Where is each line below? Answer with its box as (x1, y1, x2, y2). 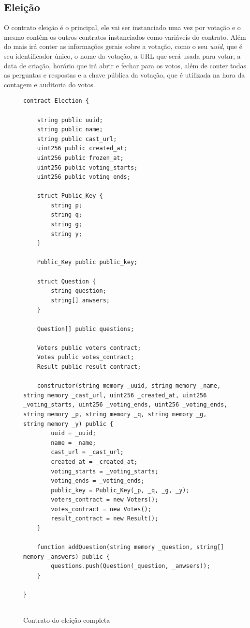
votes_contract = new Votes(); (51, 505, 151, 513)
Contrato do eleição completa (23, 615, 110, 625)
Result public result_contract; (37, 363, 141, 370)
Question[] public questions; (37, 325, 134, 332)
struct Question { (37, 278, 96, 285)
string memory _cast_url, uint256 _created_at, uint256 (23, 392, 207, 399)
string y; (51, 230, 82, 237)
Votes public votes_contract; (37, 354, 134, 361)
